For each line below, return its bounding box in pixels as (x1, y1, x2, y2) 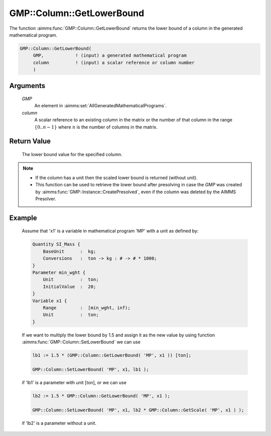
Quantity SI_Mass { (32, 242, 80, 247)
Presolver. (35, 196, 56, 202)
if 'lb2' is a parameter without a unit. (22, 420, 97, 426)
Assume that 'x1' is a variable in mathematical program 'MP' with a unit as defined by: (22, 228, 199, 234)
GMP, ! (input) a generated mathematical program (33, 53, 187, 58)
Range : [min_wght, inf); (43, 305, 130, 311)
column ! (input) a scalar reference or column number (33, 59, 195, 65)
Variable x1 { (32, 298, 67, 304)
